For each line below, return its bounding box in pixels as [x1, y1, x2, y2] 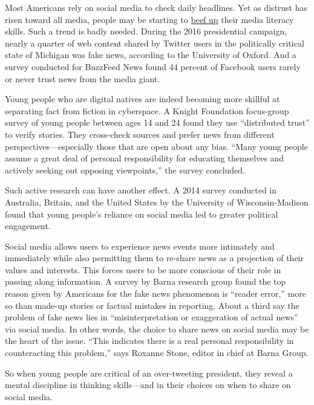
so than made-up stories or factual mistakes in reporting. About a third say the [5, 299, 299, 311]
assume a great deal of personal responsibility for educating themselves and [5, 152, 284, 164]
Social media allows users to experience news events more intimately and [5, 239, 275, 252]
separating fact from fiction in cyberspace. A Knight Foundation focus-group [5, 104, 289, 117]
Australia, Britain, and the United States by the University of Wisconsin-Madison [5, 195, 309, 208]
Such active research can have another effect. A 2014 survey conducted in [5, 184, 277, 196]
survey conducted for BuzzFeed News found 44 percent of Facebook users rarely [5, 60, 301, 73]
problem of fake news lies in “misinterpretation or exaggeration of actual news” [5, 311, 298, 323]
